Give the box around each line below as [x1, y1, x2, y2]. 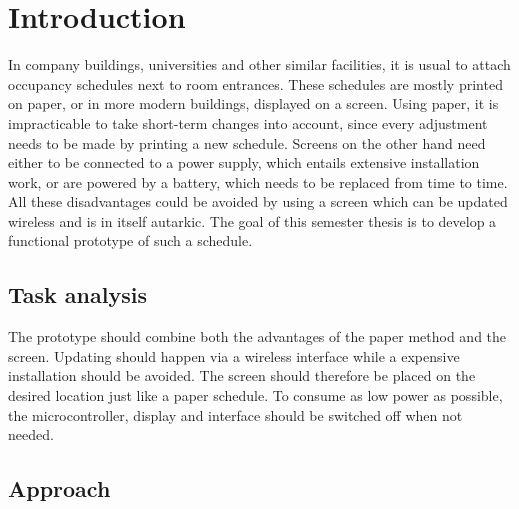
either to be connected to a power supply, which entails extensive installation [8, 152, 480, 173]
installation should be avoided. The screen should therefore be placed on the [8, 365, 476, 386]
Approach [8, 473, 111, 504]
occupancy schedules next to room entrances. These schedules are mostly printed [8, 73, 503, 94]
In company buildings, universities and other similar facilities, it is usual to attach [8, 54, 511, 75]
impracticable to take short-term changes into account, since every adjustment [8, 112, 488, 133]
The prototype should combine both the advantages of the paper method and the [8, 326, 507, 347]
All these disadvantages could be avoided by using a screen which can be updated [8, 191, 508, 212]
